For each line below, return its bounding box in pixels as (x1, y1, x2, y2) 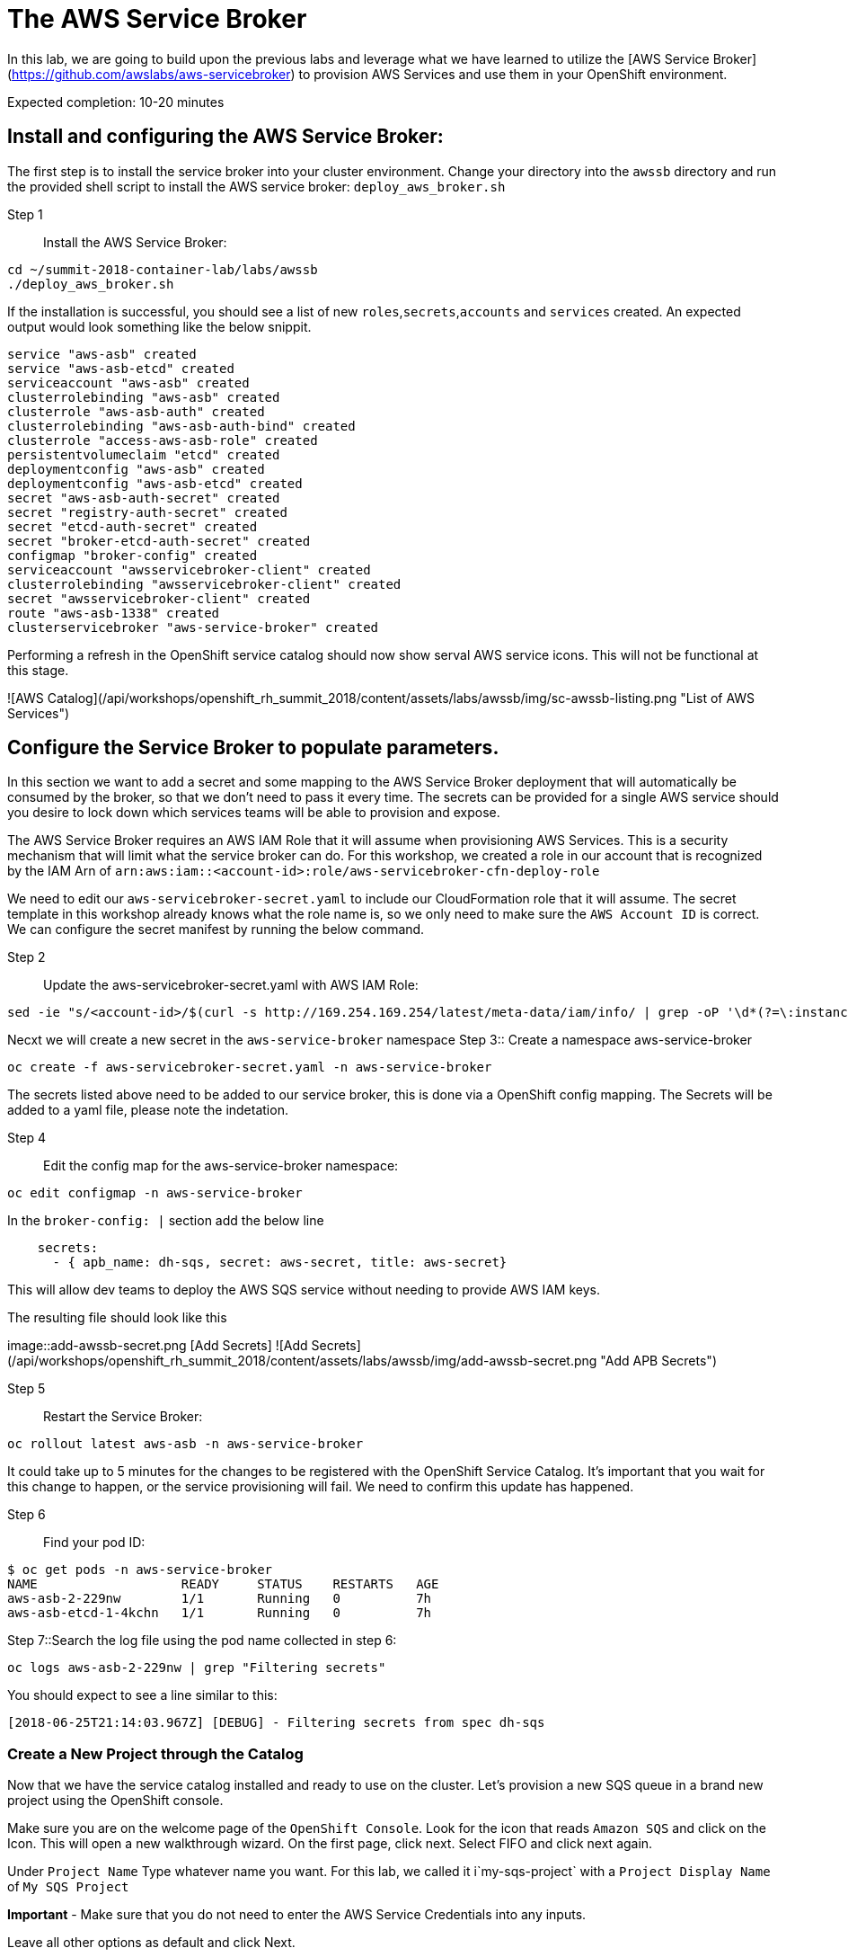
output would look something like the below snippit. (7, 318, 312, 334)
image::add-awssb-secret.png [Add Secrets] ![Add (7, 1338, 308, 1354)
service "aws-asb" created (7, 346, 197, 361)
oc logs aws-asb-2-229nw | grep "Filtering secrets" (7, 1660, 386, 1676)
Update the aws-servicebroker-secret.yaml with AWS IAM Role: (43, 977, 419, 993)
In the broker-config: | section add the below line (7, 1213, 324, 1229)
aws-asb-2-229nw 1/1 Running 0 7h (7, 1591, 432, 1606)
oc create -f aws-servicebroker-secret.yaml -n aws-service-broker (7, 1060, 492, 1075)
